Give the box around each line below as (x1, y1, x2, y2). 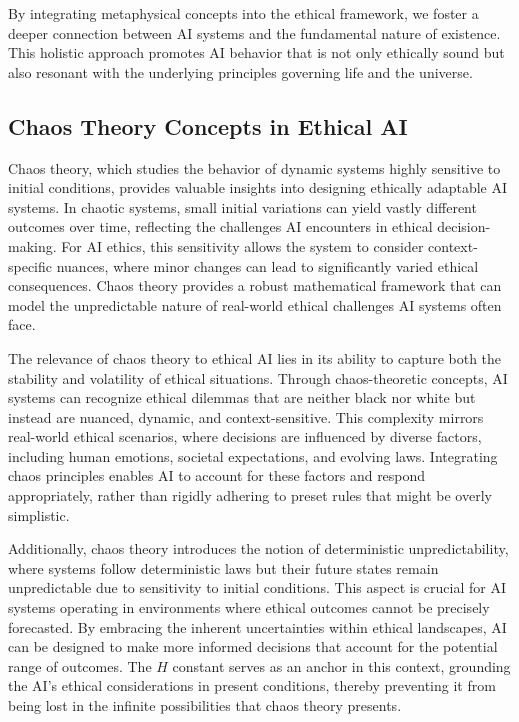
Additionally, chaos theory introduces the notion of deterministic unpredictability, (8, 538, 509, 559)
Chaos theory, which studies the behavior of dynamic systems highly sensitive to (8, 157, 501, 178)
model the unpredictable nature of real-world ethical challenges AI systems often (8, 294, 502, 315)
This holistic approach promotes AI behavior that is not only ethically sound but (8, 42, 505, 63)
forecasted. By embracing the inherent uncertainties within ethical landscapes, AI (8, 616, 507, 637)
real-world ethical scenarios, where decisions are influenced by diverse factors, (8, 426, 482, 447)
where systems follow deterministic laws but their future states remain (8, 557, 439, 578)
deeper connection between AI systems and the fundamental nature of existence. (8, 22, 501, 43)
